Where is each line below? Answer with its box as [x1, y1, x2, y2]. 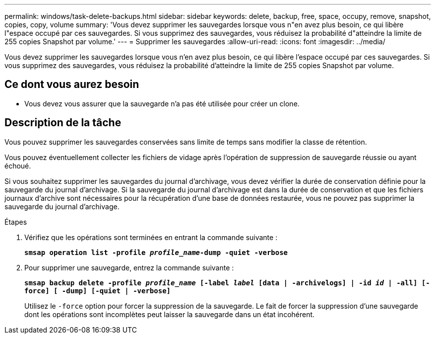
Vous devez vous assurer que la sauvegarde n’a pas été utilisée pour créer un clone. [24, 99, 300, 108]
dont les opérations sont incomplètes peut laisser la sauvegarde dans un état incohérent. [24, 310, 315, 319]
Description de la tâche [4, 116, 122, 129]
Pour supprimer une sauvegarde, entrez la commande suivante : [24, 263, 234, 272]
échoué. [4, 161, 31, 170]
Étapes [4, 217, 27, 226]
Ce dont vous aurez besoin [4, 78, 139, 91]
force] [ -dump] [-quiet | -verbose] [24, 286, 171, 295]
